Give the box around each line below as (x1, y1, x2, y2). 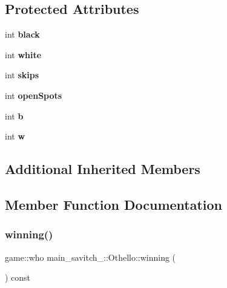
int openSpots (5, 89, 62, 101)
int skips (5, 69, 39, 81)
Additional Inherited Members (5, 159, 200, 178)
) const (5, 271, 31, 284)
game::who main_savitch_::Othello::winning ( (5, 250, 176, 263)
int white (5, 48, 42, 61)
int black (5, 28, 40, 41)
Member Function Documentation (5, 195, 223, 213)
